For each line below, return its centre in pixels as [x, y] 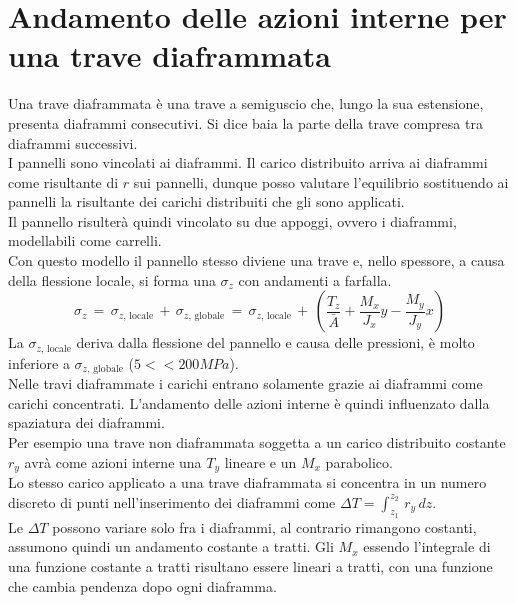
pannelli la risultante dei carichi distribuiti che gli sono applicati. [206, 201]
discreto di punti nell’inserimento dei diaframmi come [172, 501]
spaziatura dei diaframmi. [86, 422]
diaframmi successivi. [73, 142]
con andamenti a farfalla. [315, 279]
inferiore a [39, 362]
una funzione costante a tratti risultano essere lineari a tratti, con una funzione [250, 565]
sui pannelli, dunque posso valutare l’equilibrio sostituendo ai [321, 181]
